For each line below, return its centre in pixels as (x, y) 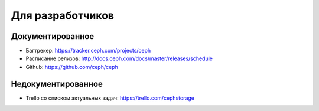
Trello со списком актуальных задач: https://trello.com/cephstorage (110, 98)
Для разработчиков (63, 15)
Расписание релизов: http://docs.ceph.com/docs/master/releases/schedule (119, 58)
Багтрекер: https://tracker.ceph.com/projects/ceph (88, 51)
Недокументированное (57, 84)
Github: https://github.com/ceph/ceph (72, 67)
